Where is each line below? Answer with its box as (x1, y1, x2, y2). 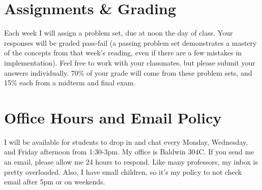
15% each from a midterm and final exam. (4, 77, 135, 88)
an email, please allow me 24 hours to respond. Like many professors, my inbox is (4, 156, 258, 167)
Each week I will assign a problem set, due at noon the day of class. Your (4, 27, 233, 38)
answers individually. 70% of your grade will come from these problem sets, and (4, 67, 252, 78)
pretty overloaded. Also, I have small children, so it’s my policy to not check (4, 166, 242, 177)
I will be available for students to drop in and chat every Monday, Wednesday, (4, 136, 248, 147)
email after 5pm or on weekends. (4, 176, 105, 187)
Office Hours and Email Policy (4, 107, 222, 128)
